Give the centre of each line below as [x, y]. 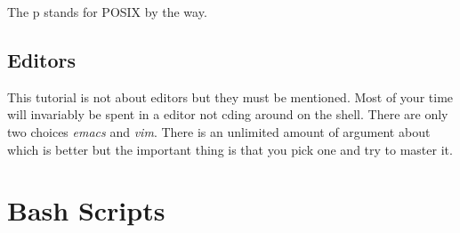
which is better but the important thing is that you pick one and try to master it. [230, 149]
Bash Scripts [86, 210]
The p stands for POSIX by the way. [107, 12]
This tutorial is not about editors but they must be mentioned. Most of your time [230, 96]
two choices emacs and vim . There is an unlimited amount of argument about [219, 131]
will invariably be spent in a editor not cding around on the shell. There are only [228, 114]
